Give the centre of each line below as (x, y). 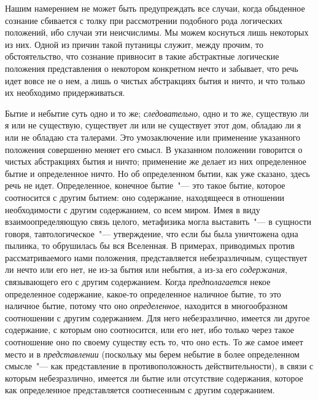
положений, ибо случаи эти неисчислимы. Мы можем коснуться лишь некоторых (157, 32)
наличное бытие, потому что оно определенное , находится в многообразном (146, 306)
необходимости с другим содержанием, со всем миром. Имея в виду (133, 209)
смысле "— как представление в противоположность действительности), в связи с (159, 366)
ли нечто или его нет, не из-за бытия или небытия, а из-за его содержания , (146, 269)
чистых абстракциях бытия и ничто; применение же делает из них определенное (156, 161)
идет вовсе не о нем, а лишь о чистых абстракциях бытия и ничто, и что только (155, 80)
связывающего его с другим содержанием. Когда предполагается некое (138, 282)
